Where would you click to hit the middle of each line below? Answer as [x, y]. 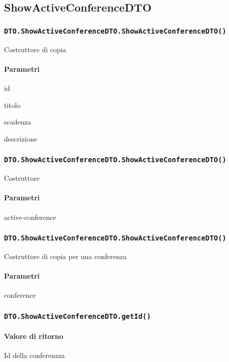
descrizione [21, 138]
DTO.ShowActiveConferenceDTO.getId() [78, 316]
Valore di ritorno [34, 336]
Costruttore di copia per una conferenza [65, 256]
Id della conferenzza [35, 355]
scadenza [18, 122]
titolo [12, 105]
